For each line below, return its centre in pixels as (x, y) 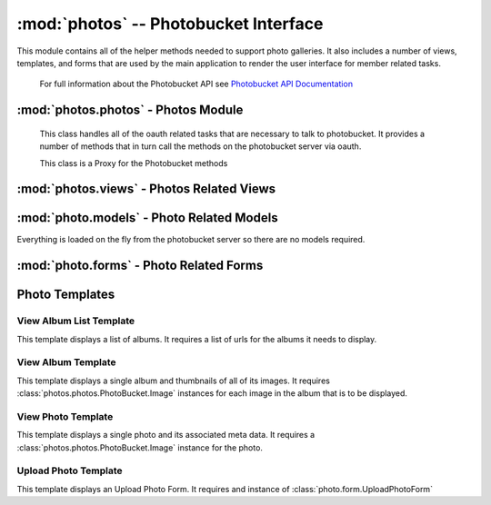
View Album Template (67, 362)
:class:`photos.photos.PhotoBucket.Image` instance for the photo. (140, 447)
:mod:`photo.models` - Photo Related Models (147, 218)
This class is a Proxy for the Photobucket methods (134, 163)
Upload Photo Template (70, 470)
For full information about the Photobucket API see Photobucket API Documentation (196, 84)
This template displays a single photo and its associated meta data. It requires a (166, 435)
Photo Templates (66, 295)
